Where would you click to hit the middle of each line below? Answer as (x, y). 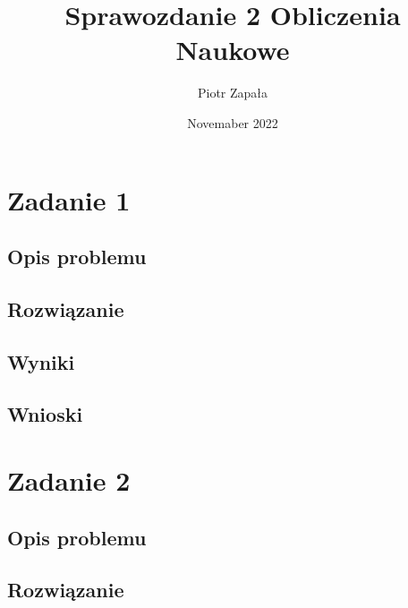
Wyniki (41, 361)
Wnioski (45, 414)
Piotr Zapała (233, 93)
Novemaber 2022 (233, 122)
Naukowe (233, 50)
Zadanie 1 (69, 199)
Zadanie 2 (69, 480)
